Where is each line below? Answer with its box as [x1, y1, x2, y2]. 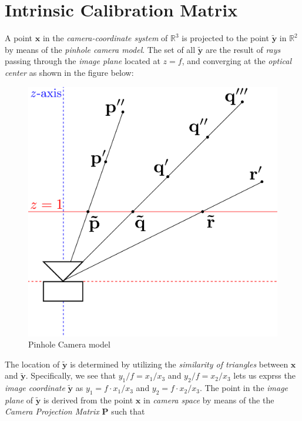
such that [111, 405, 145, 417]
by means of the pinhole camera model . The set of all [5, 43, 196, 55]
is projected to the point [182, 32, 269, 44]
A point [5, 32, 33, 44]
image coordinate [5, 382, 65, 394]
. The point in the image [199, 382, 288, 394]
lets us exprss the [233, 369, 296, 382]
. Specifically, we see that [25, 369, 116, 382]
